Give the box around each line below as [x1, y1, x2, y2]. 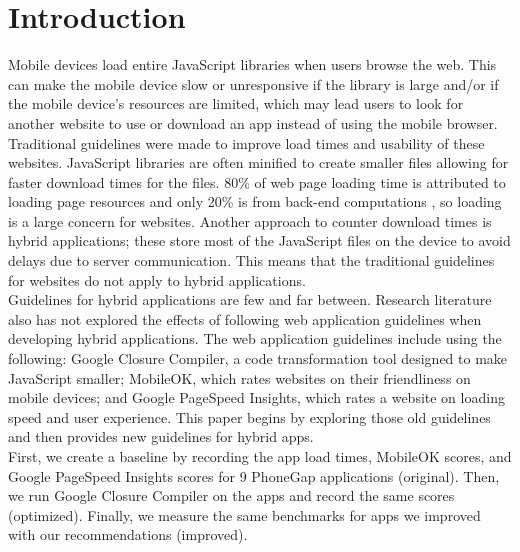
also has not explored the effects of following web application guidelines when [8, 308, 482, 329]
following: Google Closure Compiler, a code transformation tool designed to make [8, 348, 508, 369]
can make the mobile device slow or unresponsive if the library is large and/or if [8, 73, 499, 94]
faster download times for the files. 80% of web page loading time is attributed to [8, 171, 506, 192]
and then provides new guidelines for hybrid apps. [8, 426, 314, 447]
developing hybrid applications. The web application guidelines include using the [8, 328, 502, 349]
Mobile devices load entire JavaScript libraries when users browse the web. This [8, 54, 497, 75]
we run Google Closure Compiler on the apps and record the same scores [8, 485, 455, 506]
